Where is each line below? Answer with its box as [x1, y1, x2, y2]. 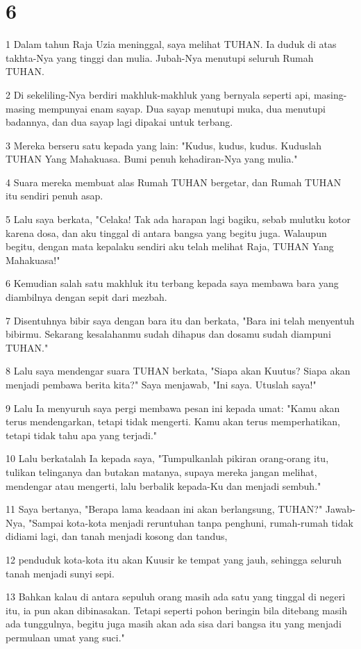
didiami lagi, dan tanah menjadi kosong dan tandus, [6, 529, 228, 543]
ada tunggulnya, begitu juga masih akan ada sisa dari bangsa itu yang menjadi [6, 616, 342, 631]
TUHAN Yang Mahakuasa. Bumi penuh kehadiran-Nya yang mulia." [6, 151, 298, 166]
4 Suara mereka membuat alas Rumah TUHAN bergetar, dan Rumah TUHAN [6, 174, 342, 189]
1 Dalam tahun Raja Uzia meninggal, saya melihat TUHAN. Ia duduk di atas [6, 37, 337, 51]
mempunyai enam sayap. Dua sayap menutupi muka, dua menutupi [38, 101, 326, 115]
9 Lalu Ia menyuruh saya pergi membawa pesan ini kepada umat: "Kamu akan [6, 400, 340, 415]
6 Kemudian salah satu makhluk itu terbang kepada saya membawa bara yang [6, 276, 339, 290]
